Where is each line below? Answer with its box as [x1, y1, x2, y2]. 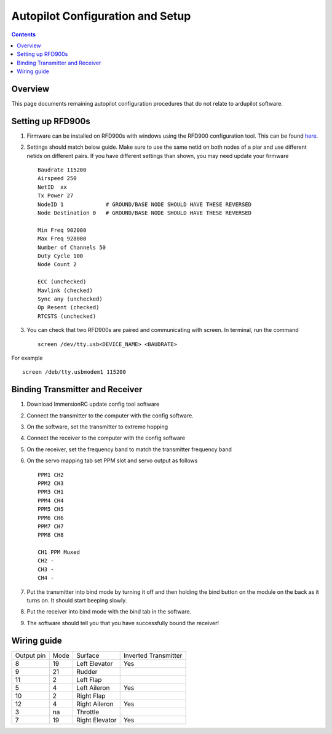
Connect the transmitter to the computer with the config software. [26, 412, 194, 419]
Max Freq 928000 [38, 235, 87, 242]
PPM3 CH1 [38, 489, 64, 495]
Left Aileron [76, 683, 110, 692]
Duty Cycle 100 [38, 253, 84, 259]
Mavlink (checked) [38, 286, 93, 294]
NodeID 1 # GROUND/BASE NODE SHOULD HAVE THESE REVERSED [38, 200, 252, 208]
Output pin [15, 651, 46, 660]
